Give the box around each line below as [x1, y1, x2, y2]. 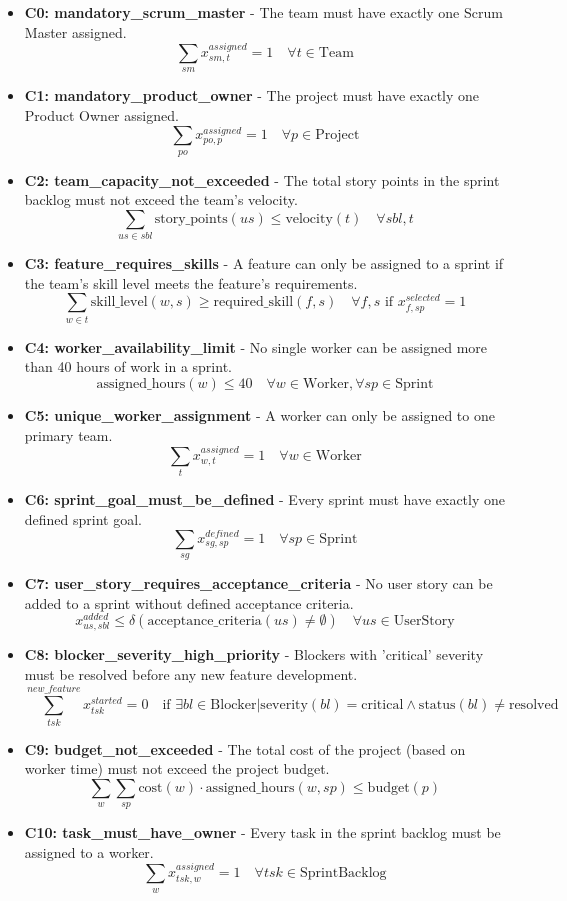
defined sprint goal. [24, 508, 142, 529]
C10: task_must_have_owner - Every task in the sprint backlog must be [24, 822, 501, 843]
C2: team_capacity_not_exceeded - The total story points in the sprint [24, 169, 500, 190]
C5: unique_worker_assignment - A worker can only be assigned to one [24, 404, 495, 425]
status [418, 698, 456, 713]
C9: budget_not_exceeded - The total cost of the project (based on [24, 738, 466, 759]
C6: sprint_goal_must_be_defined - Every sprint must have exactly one [24, 489, 505, 510]
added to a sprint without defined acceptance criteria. [24, 592, 354, 613]
